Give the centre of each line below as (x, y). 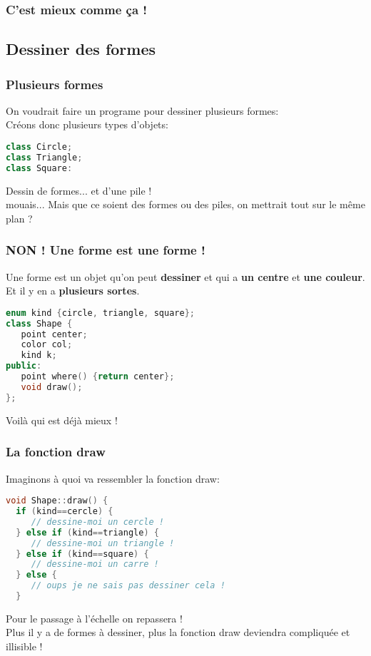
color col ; (47, 345)
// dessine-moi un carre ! (95, 564)
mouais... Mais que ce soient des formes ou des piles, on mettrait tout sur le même (185, 204)
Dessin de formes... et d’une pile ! (79, 190)
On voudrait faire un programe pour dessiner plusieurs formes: (142, 110)
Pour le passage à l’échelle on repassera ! (94, 618)
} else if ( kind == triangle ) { (87, 532)
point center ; (54, 334)
